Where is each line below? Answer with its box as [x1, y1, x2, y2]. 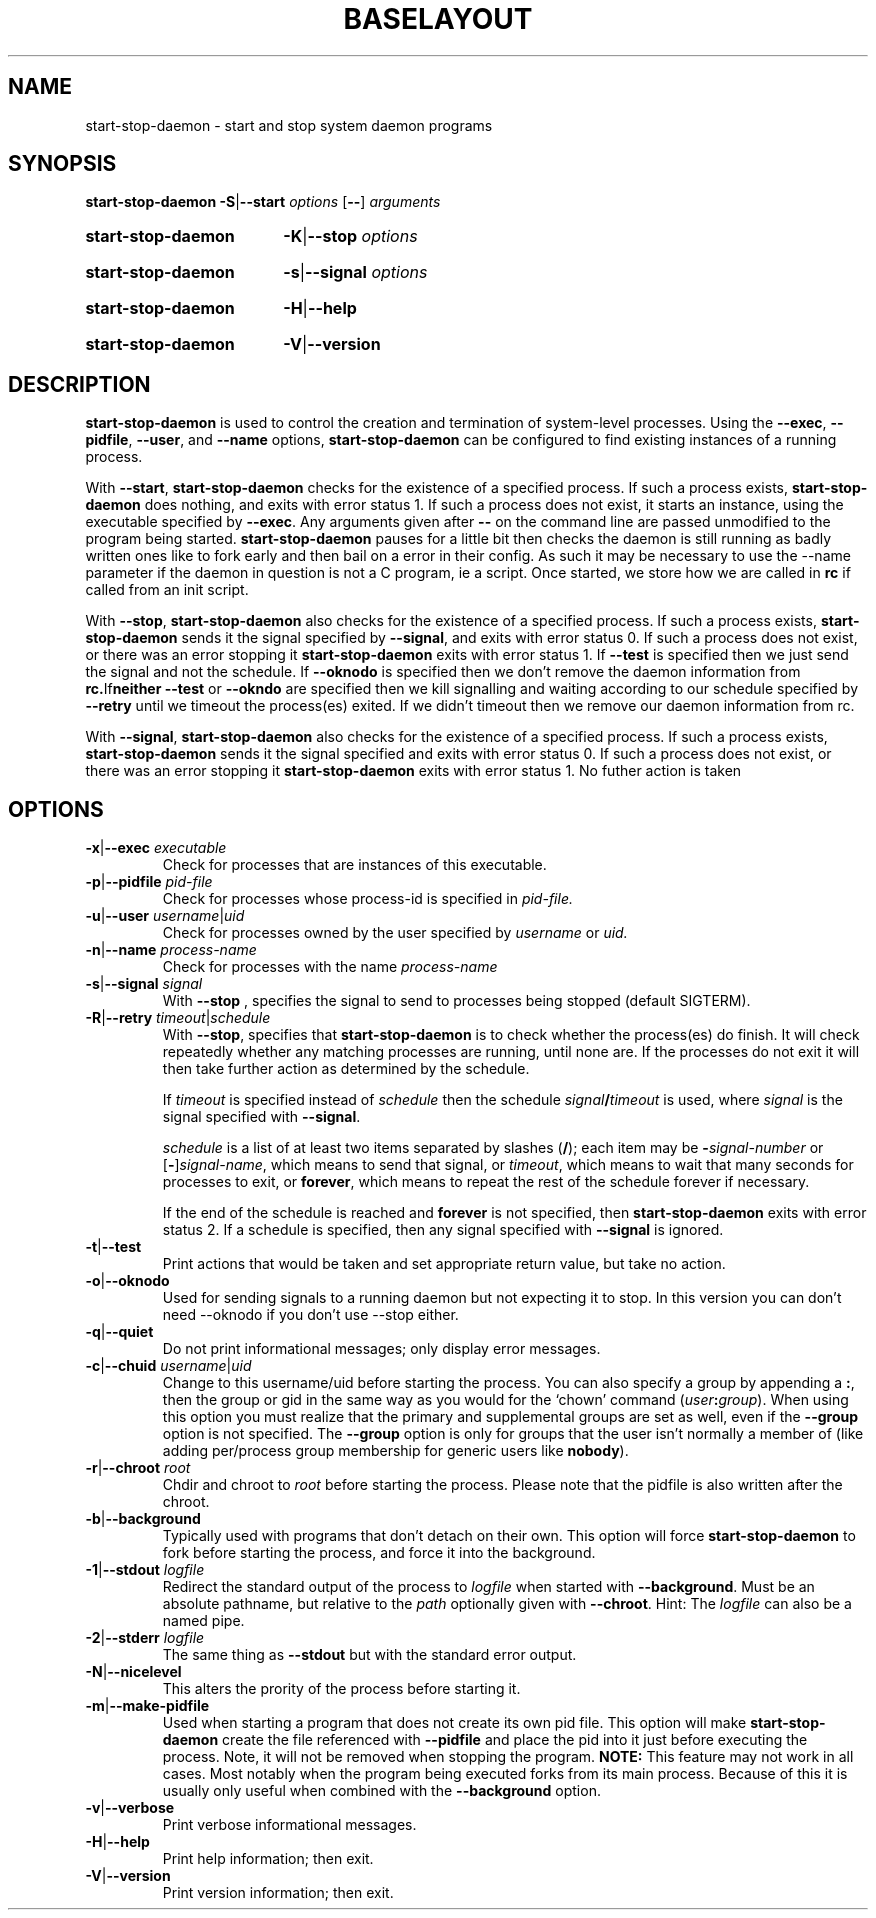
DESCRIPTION [8, 371, 151, 397]
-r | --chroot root [85, 1459, 191, 1477]
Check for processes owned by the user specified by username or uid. [162, 924, 628, 942]
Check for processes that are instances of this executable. [162, 856, 547, 874]
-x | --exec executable [85, 839, 227, 857]
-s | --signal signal [85, 975, 203, 993]
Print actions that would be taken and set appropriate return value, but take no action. [162, 1255, 726, 1273]
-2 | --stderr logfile [85, 1629, 205, 1647]
